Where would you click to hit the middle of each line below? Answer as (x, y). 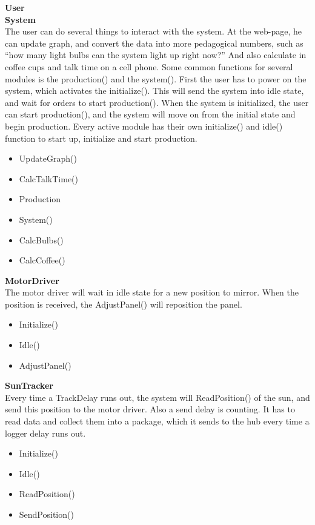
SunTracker (29, 385)
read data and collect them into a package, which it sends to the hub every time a (157, 421)
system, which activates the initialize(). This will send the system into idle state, (154, 91)
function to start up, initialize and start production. (101, 138)
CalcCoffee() (42, 260)
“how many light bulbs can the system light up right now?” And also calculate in (156, 55)
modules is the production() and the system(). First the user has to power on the (156, 78)
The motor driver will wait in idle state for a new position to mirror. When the (152, 292)
